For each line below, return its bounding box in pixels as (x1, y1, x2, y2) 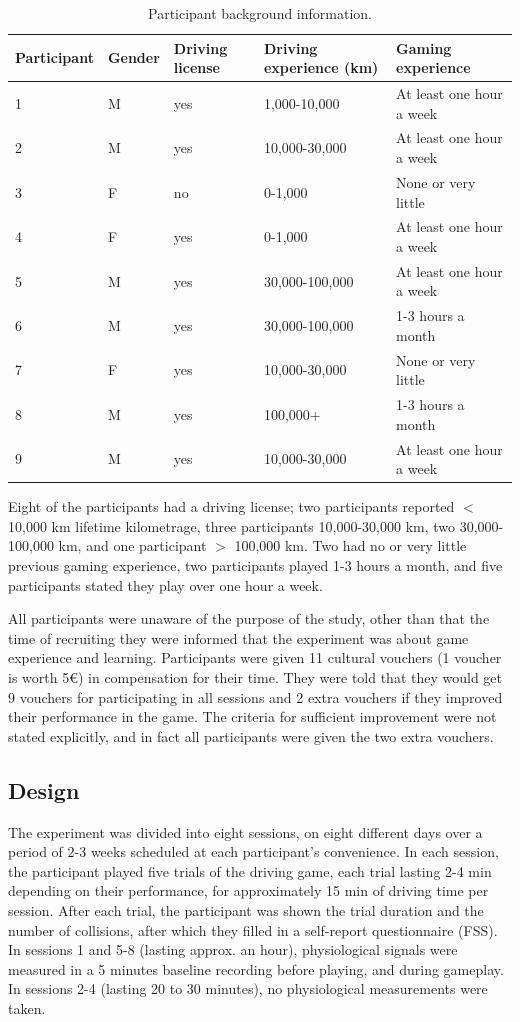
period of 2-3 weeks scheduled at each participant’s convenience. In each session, (8, 841, 499, 862)
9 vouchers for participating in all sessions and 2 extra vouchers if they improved (8, 686, 503, 707)
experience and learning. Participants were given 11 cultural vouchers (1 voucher (8, 647, 502, 668)
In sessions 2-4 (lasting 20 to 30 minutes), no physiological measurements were (8, 978, 488, 999)
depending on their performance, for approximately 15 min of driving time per (8, 880, 489, 901)
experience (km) (263, 57, 379, 78)
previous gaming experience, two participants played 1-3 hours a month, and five (8, 555, 503, 575)
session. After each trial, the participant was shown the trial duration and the (8, 899, 484, 920)
